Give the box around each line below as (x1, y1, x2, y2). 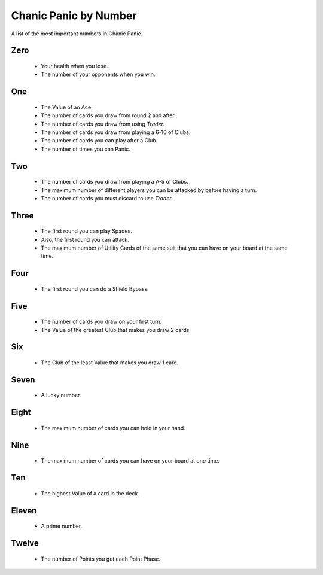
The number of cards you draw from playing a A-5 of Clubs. (41, 178, 188, 185)
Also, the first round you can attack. (41, 236, 130, 243)
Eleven (11, 506, 37, 516)
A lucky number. (41, 392, 81, 399)
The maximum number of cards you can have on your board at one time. (41, 457, 220, 464)
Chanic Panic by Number (11, 9, 137, 22)
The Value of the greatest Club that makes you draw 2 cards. (41, 326, 191, 333)
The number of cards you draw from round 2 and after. (41, 112, 176, 119)
